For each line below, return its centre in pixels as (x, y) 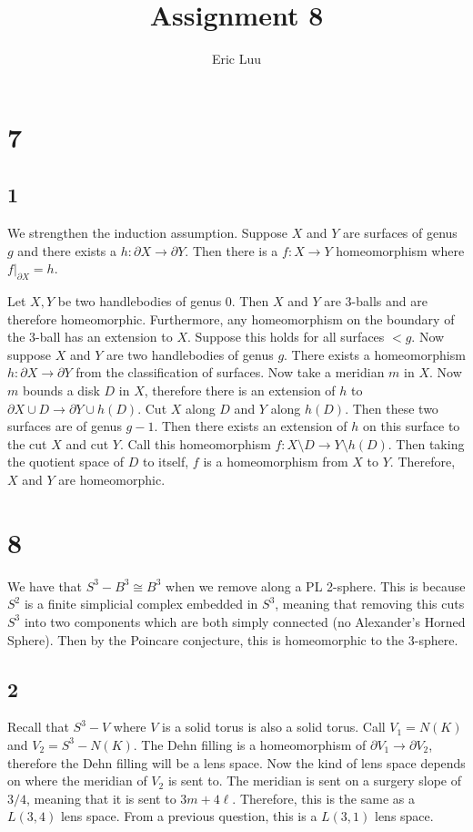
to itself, (166, 462)
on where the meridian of (77, 781)
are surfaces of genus (400, 233)
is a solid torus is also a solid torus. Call (274, 727)
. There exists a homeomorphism (375, 354)
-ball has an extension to (104, 337)
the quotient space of (66, 462)
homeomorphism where (400, 250)
